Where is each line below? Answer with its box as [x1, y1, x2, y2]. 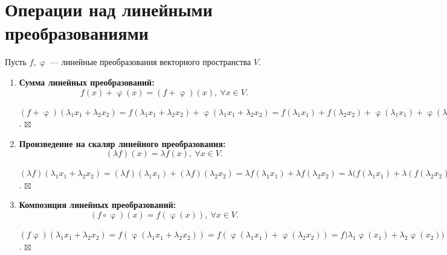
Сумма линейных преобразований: [19, 75, 155, 88]
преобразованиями [5, 20, 149, 45]
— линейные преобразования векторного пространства [50, 55, 251, 68]
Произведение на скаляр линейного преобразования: [19, 137, 226, 150]
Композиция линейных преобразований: [19, 198, 176, 211]
